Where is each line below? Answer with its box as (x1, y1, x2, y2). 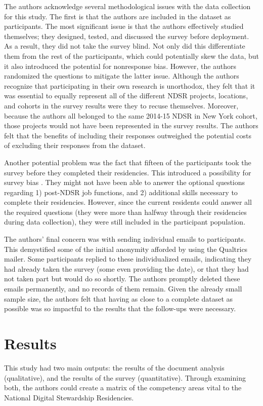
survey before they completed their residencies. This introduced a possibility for (4, 167, 251, 177)
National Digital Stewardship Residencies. (4, 392, 134, 402)
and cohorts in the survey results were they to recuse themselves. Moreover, (4, 100, 239, 110)
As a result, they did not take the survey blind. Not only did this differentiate (4, 41, 245, 51)
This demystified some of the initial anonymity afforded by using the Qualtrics (4, 243, 248, 254)
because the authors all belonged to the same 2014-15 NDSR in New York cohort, (4, 110, 257, 121)
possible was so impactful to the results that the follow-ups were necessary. (4, 303, 236, 314)
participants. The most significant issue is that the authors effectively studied (4, 21, 244, 31)
